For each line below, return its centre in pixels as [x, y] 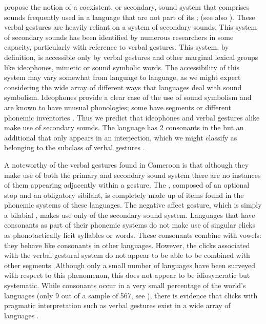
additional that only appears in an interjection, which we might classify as [121, 137]
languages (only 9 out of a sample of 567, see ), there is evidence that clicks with [131, 295]
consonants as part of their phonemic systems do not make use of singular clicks [130, 225]
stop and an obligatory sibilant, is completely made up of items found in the [124, 195]
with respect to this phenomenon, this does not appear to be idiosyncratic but [127, 275]
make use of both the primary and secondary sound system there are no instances [132, 175]
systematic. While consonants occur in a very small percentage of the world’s [125, 285]
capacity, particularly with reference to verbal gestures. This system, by [117, 47]
